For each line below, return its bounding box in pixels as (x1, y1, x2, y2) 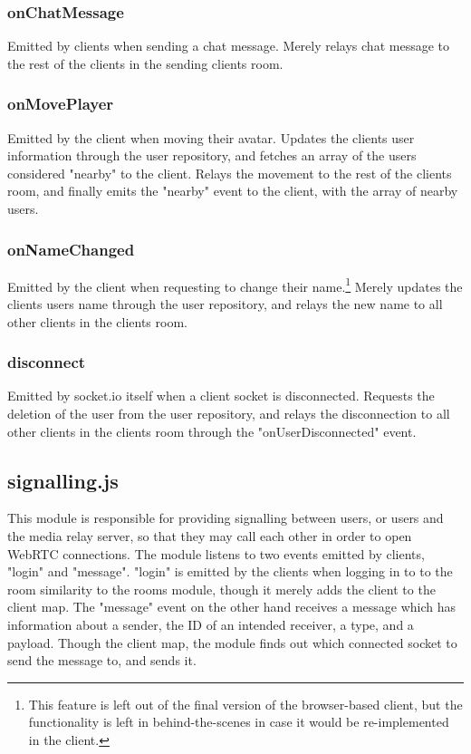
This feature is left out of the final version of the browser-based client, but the (28, 694, 463, 713)
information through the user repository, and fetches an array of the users (7, 146, 417, 165)
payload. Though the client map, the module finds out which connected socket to (7, 633, 457, 652)
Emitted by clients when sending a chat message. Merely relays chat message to (7, 36, 449, 55)
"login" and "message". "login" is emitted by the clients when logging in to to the (7, 562, 453, 581)
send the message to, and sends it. (7, 651, 197, 670)
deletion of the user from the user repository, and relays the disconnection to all (7, 404, 450, 423)
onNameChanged (7, 237, 135, 260)
